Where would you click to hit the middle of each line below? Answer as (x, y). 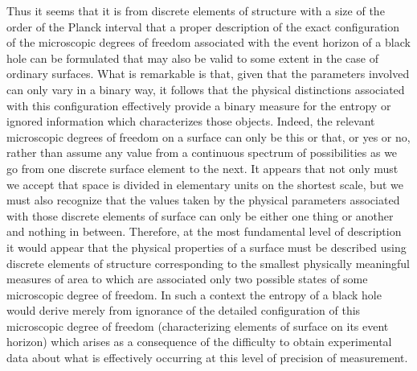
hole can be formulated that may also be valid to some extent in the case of (192, 58)
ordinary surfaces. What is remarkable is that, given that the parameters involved (208, 74)
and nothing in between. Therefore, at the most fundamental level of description (204, 231)
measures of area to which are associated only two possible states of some (187, 279)
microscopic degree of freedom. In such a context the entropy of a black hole (194, 294)
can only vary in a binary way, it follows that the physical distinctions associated (206, 89)
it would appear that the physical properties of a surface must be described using (206, 247)
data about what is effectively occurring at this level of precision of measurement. (207, 358)
